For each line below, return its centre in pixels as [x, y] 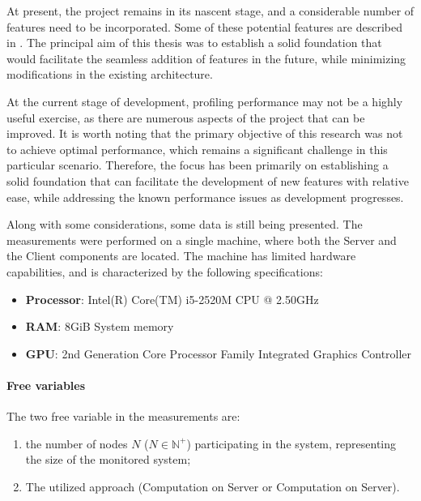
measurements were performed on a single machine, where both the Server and [202, 240]
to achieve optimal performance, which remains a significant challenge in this [197, 149]
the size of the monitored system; [108, 459]
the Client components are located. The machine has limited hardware [181, 256]
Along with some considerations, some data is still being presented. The [185, 224]
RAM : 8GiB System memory [100, 326]
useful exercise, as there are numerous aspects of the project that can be [186, 117]
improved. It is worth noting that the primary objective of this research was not [205, 133]
